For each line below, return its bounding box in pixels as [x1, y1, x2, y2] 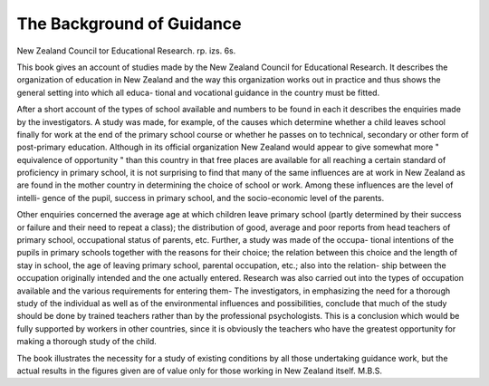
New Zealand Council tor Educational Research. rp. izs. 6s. [16, 45, 236, 56]
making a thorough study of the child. [16, 336, 158, 347]
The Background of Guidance [16, 14, 242, 34]
